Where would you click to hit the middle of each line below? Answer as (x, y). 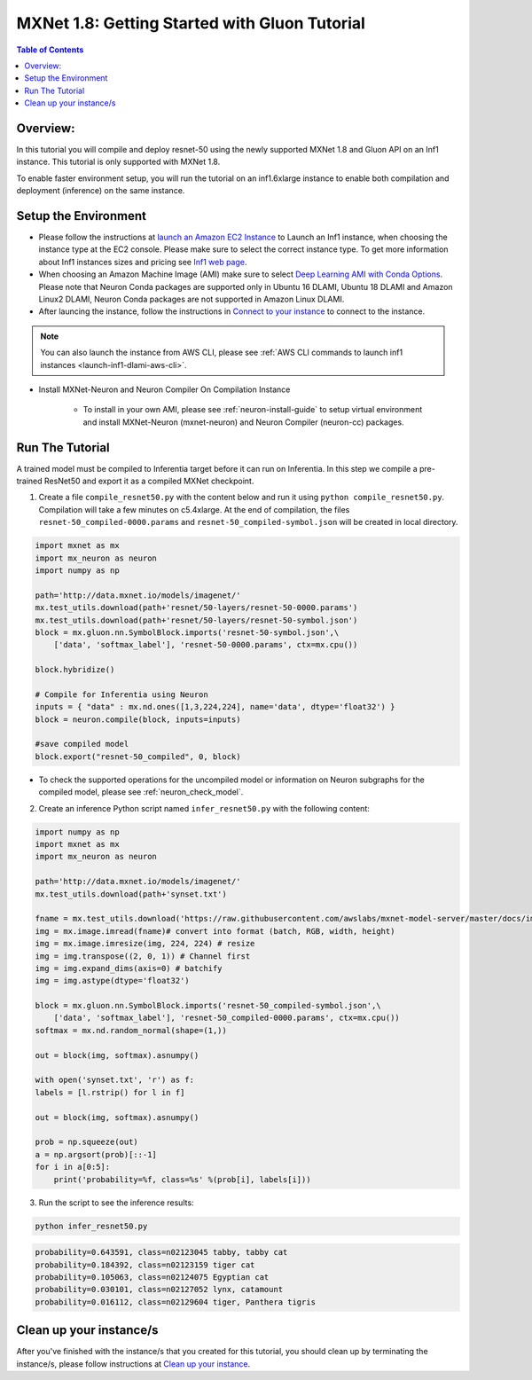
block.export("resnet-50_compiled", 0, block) (138, 757)
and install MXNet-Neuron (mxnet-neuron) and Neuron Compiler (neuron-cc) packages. (243, 422)
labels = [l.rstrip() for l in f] (110, 1092)
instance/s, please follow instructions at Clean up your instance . (133, 1364)
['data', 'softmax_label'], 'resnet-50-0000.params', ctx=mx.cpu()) (206, 645)
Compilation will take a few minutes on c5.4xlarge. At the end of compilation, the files (194, 509)
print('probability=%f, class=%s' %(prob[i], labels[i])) (182, 1179)
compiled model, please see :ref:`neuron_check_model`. (141, 792)
